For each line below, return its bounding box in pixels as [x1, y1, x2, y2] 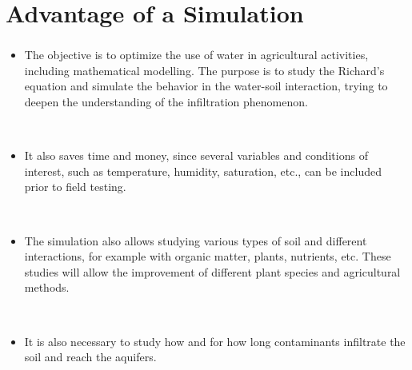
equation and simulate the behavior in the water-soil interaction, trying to [24, 78, 388, 94]
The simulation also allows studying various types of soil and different [24, 232, 367, 249]
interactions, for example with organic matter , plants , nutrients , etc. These [24, 248, 391, 265]
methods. [24, 279, 70, 296]
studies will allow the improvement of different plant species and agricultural [24, 263, 401, 280]
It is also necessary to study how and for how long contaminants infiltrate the [24, 332, 406, 349]
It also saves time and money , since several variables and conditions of [24, 147, 368, 164]
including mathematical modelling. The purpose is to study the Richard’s [24, 62, 385, 78]
